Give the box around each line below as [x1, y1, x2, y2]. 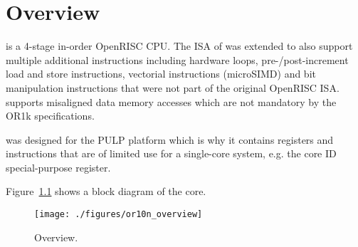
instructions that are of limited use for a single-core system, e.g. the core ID [6, 146, 337, 161]
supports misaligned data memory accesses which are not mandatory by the [6, 94, 337, 109]
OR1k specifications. [6, 108, 95, 123]
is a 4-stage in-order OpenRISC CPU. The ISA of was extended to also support [6, 38, 353, 53]
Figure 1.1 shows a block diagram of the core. [6, 184, 206, 199]
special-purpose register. [6, 159, 111, 174]
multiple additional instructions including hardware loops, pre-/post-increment [6, 52, 349, 67]
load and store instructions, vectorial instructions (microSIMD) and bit [6, 66, 316, 81]
